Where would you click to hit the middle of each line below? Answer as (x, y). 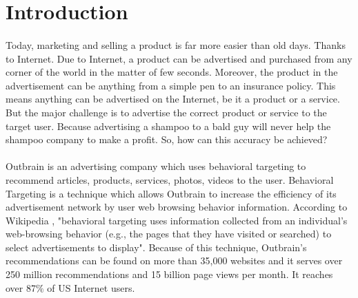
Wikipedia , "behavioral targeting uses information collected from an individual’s (177, 220)
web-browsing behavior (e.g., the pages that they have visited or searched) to (169, 234)
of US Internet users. (91, 287)
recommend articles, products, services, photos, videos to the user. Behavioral (170, 179)
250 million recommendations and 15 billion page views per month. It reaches (169, 274)
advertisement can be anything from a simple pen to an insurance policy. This (171, 85)
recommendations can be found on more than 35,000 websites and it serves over (174, 260)
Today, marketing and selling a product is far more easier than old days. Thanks (176, 44)
